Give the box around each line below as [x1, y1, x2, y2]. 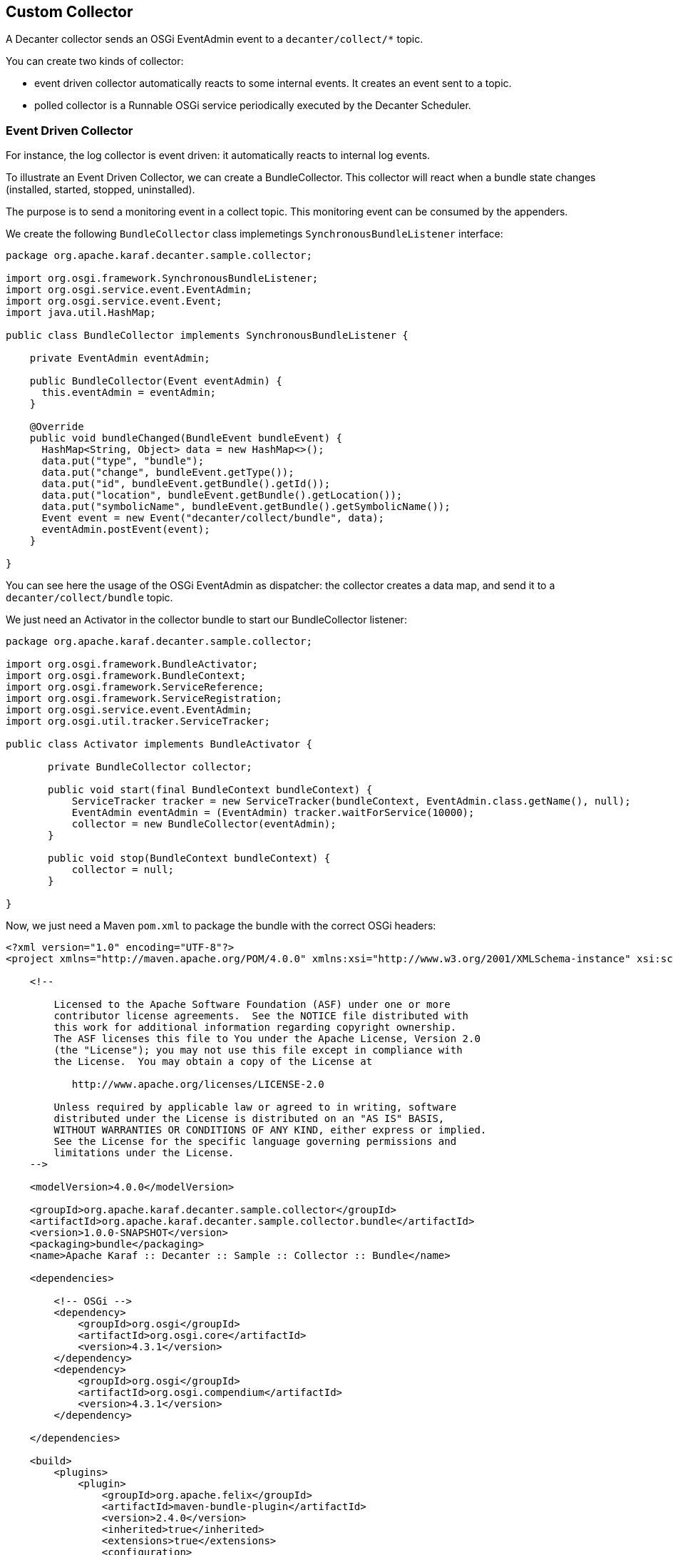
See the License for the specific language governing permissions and [53, 1136, 457, 1148]
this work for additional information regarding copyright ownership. [53, 1021, 457, 1034]
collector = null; [71, 864, 175, 876]
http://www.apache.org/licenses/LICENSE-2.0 [71, 1079, 324, 1091]
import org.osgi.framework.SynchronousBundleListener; [6, 272, 319, 285]
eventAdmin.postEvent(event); [41, 524, 210, 536]
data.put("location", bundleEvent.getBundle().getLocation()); [41, 489, 403, 501]
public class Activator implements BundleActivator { [6, 738, 312, 750]
